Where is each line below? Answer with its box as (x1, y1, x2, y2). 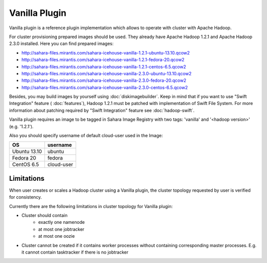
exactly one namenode (38, 219, 85, 225)
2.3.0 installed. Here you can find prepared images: (9, 41, 114, 47)
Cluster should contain (21, 212, 68, 218)
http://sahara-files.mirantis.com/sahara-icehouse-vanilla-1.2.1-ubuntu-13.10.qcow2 (21, 50, 190, 55)
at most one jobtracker (38, 226, 85, 232)
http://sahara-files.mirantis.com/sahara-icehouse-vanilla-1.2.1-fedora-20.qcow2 (21, 57, 185, 63)
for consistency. (9, 194, 42, 200)
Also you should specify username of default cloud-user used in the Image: (9, 133, 163, 139)
